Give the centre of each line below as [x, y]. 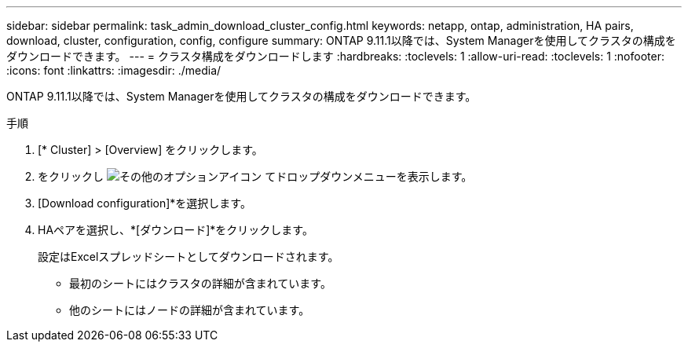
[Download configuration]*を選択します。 [145, 203]
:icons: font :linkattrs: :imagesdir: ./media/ [114, 70]
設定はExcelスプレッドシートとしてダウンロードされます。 [188, 256]
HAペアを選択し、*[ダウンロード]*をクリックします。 [176, 230]
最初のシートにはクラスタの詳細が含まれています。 [200, 283]
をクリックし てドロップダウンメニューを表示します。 [255, 176]
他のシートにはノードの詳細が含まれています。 [190, 310]
